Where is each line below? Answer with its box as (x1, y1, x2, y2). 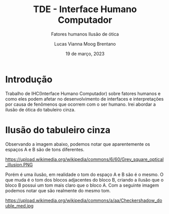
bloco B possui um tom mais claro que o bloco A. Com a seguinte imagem (5, 182, 159, 188)
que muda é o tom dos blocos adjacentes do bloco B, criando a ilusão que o (5, 177, 164, 183)
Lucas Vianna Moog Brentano (54, 40, 116, 47)
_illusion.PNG (5, 161, 33, 167)
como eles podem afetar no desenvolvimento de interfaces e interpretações (5, 96, 164, 102)
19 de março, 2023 (65, 51, 105, 57)
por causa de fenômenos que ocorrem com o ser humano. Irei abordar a (5, 101, 156, 107)
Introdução (5, 73, 53, 85)
